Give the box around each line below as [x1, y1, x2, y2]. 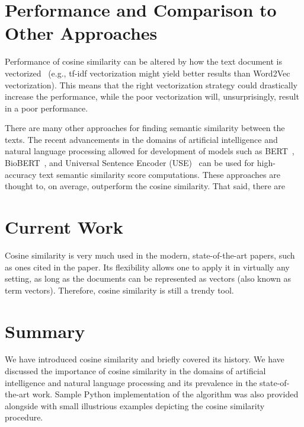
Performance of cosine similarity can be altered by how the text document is [5, 55, 282, 68]
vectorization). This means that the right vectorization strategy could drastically [5, 78, 298, 91]
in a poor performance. [5, 101, 88, 114]
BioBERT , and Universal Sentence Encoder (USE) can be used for [5, 157, 255, 169]
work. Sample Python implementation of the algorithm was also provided [32, 388, 299, 400]
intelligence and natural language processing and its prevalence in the [5, 376, 257, 388]
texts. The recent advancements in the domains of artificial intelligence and [5, 133, 278, 145]
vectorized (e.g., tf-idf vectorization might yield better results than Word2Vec [5, 66, 290, 79]
